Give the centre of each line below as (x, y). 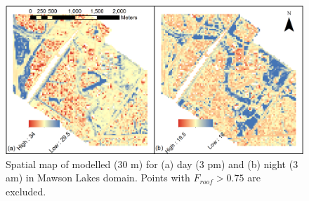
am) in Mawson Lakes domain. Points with (98, 178)
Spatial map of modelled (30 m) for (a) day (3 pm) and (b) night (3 (152, 164)
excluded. (26, 191)
